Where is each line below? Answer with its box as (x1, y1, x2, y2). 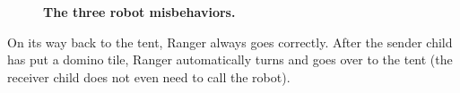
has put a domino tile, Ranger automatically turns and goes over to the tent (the (7, 50, 453, 69)
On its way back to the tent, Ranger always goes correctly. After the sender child (7, 32, 453, 51)
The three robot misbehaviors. (43, 3, 236, 21)
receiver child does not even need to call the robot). (7, 67, 291, 86)
